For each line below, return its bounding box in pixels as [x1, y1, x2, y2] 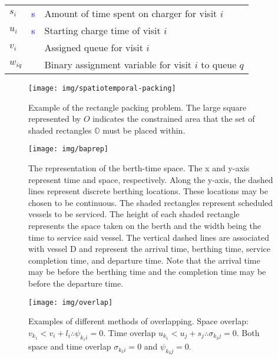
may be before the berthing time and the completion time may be [28, 265, 266, 278]
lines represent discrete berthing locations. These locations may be [28, 185, 268, 197]
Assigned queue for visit [44, 41, 143, 54]
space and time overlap [28, 340, 111, 353]
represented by [28, 112, 81, 125]
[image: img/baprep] [28, 145, 109, 154]
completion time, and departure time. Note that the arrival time [28, 254, 260, 266]
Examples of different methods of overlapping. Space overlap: [28, 315, 249, 327]
